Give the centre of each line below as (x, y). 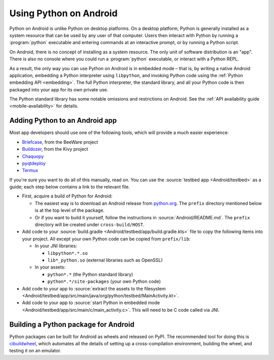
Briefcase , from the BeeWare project (60, 142)
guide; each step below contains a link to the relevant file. (70, 187)
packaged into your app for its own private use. (59, 89)
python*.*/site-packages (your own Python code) (104, 281)
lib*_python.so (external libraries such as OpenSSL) (105, 260)
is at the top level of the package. (70, 210)
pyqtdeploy (34, 163)
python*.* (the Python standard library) (90, 274)
